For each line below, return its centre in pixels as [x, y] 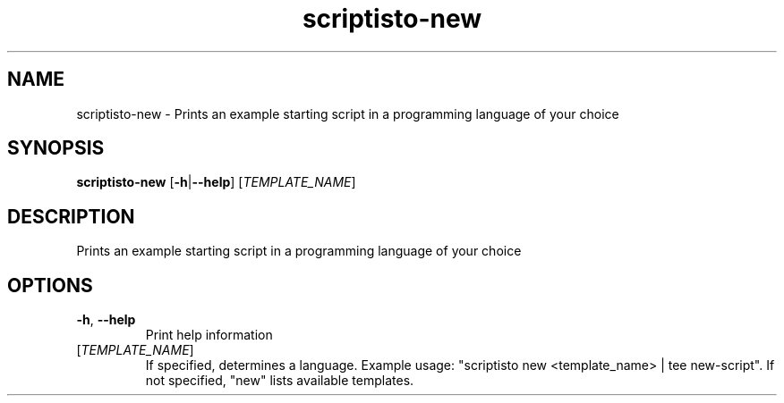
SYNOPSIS [56, 148]
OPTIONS [50, 285]
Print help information [209, 335]
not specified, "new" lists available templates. [280, 381]
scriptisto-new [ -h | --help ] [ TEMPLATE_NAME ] [216, 182]
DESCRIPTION [71, 216]
